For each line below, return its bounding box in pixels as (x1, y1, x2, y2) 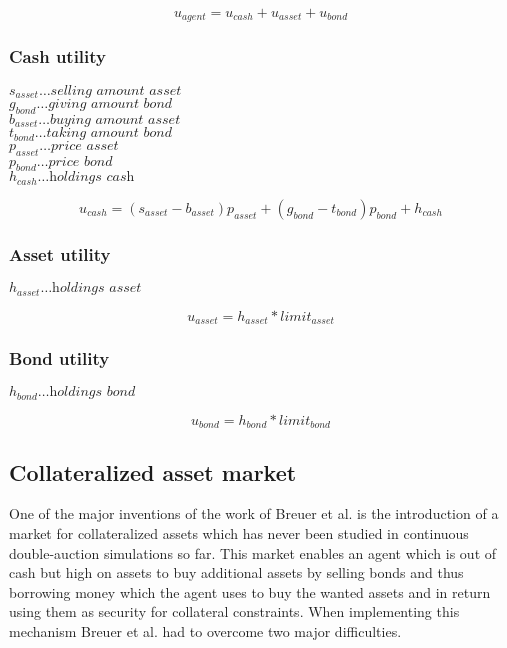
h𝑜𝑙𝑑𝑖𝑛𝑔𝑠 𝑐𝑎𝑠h (49, 170, 135, 185)
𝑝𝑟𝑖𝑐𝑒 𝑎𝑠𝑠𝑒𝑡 (51, 138, 119, 153)
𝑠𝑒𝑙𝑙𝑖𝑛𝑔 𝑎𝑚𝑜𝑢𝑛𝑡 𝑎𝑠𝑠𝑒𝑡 (50, 83, 182, 98)
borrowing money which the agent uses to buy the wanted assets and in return (9, 581, 491, 602)
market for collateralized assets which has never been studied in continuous (9, 522, 469, 543)
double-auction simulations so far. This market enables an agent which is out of (9, 542, 497, 563)
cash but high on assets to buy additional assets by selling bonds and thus (9, 562, 464, 583)
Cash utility (9, 44, 107, 69)
